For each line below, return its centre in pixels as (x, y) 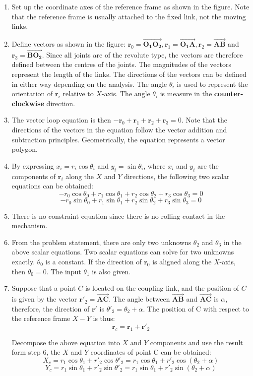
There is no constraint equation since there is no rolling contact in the (118, 216)
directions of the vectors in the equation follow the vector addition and (119, 129)
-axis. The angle (126, 94)
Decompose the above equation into (66, 342)
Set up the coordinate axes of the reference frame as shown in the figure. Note (130, 6)
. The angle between (139, 299)
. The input (64, 271)
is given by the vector (44, 299)
